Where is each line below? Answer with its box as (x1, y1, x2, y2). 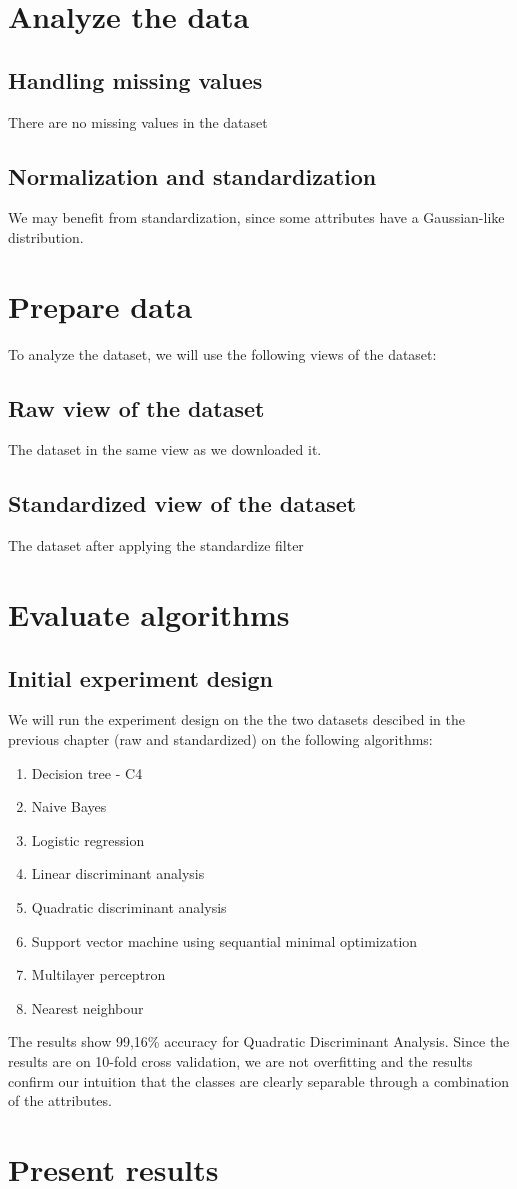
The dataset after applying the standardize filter (8, 535, 304, 556)
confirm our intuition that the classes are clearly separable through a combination (8, 1070, 510, 1091)
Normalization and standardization (8, 160, 377, 191)
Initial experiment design (8, 662, 274, 693)
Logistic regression (31, 829, 145, 850)
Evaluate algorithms (8, 594, 290, 635)
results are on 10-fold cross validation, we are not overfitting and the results (8, 1050, 473, 1071)
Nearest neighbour (31, 997, 144, 1018)
